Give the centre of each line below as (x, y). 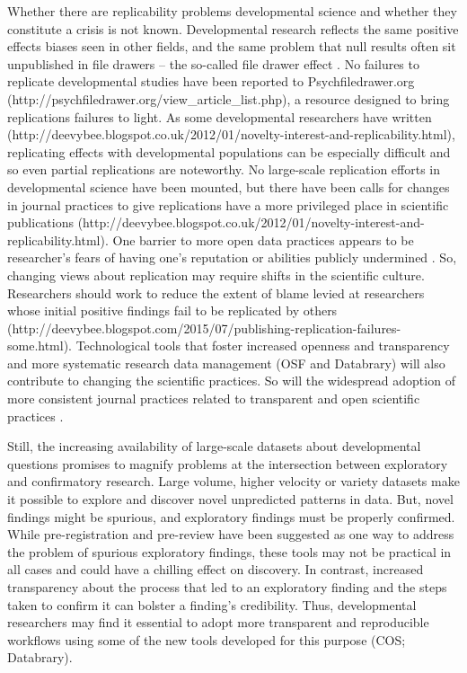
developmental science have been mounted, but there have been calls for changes (229, 186)
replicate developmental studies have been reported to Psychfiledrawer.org (211, 81)
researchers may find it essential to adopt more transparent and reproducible (218, 622)
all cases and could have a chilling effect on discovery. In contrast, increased (216, 569)
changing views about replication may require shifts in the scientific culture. (216, 275)
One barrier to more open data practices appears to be (263, 239)
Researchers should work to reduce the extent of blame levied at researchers (216, 292)
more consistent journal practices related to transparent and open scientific (214, 398)
